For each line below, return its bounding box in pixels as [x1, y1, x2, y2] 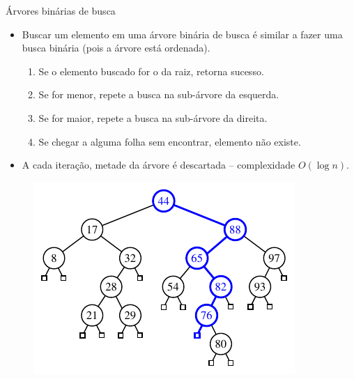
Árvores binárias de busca [6, 3, 116, 17]
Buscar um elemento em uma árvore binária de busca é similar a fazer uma [22, 26, 343, 41]
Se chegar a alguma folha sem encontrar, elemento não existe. [38, 134, 301, 148]
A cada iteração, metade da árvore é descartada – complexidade [22, 157, 295, 172]
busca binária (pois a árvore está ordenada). [22, 40, 210, 55]
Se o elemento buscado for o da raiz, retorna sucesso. [38, 63, 264, 78]
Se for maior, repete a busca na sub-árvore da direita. [38, 110, 268, 125]
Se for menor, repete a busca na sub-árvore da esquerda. [38, 87, 279, 102]
